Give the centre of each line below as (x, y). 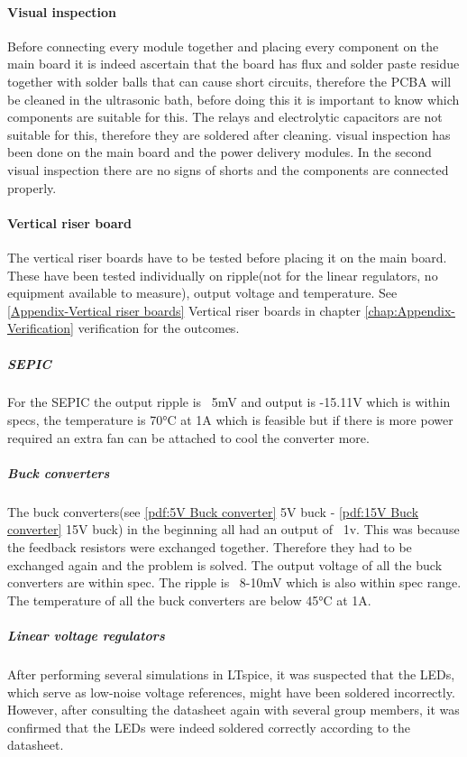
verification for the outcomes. (159, 328)
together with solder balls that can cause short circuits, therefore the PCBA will (229, 81)
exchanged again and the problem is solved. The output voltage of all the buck (225, 564)
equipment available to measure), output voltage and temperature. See (202, 293)
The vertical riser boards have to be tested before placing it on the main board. (227, 257)
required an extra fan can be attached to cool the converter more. (188, 437)
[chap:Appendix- (410, 310)
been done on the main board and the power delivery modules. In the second (220, 152)
